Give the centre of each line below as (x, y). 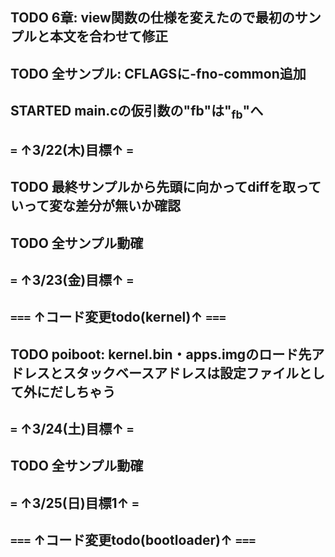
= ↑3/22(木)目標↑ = (72, 149)
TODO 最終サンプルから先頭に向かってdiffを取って (166, 187)
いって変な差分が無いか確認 (95, 206)
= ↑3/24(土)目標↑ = (72, 429)
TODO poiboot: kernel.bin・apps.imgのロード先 (161, 354)
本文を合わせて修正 (108, 36)
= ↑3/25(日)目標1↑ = (75, 503)
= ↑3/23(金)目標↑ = (72, 279)
